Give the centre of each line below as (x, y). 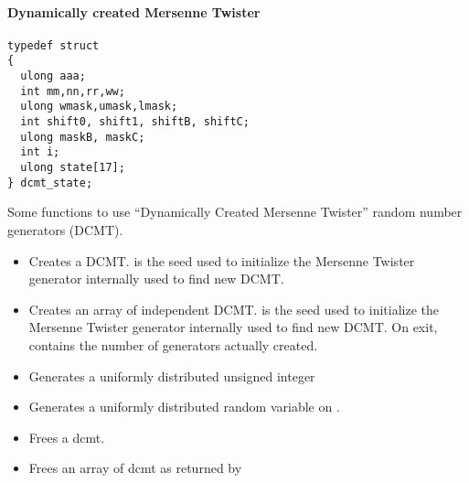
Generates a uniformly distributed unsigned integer (172, 376)
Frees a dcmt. (67, 437)
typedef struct (53, 45)
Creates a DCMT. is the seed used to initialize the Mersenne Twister (222, 260)
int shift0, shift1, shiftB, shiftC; (135, 122)
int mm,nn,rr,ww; (73, 91)
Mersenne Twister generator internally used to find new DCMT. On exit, (233, 327)
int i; (40, 152)
